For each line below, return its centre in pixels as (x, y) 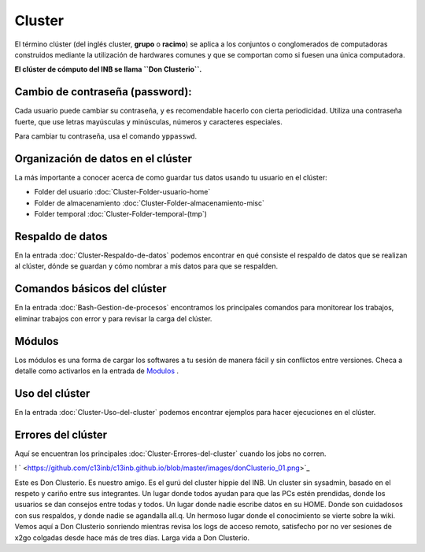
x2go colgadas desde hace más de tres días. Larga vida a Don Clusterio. (132, 537)
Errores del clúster (61, 434)
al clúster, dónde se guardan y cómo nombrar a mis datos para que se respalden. (146, 266)
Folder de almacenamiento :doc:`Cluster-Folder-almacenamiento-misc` (150, 203)
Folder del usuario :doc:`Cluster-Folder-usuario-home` (122, 192)
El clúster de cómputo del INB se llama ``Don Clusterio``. (108, 69)
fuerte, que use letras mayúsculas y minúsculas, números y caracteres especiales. (148, 121)
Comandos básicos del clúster (91, 289)
